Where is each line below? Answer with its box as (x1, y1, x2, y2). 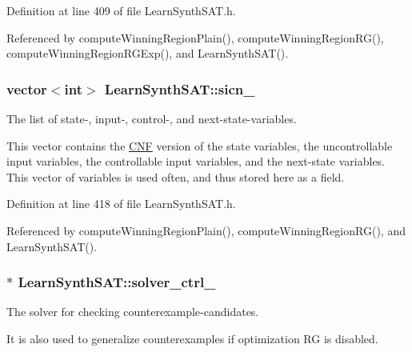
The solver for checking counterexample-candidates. (6, 303, 259, 320)
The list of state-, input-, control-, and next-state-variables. (6, 110, 297, 126)
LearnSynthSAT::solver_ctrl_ (18, 272, 216, 292)
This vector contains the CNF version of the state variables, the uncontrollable (6, 137, 393, 154)
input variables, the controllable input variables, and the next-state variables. (6, 153, 386, 170)
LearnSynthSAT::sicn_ (104, 78, 255, 98)
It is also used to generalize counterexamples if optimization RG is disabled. (6, 330, 378, 346)
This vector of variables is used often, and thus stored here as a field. (6, 168, 345, 185)
